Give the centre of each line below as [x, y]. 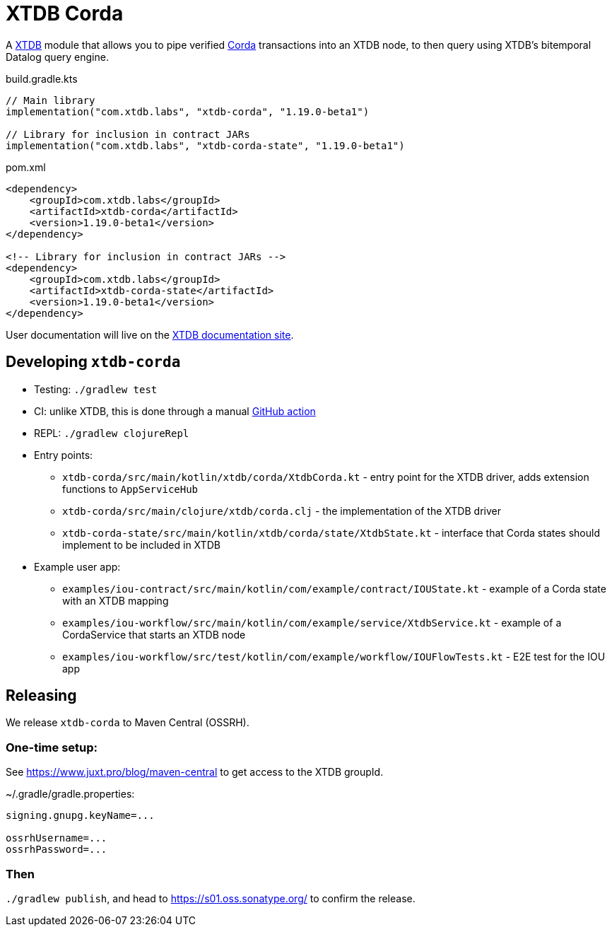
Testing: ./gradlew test [96, 389]
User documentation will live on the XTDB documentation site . [150, 334]
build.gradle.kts [42, 78]
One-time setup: [52, 747]
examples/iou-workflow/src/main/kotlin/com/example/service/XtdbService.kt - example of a [312, 622]
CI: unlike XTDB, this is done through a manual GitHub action [175, 411]
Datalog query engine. [57, 57]
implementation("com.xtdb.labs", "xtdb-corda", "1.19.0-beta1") [188, 111]
